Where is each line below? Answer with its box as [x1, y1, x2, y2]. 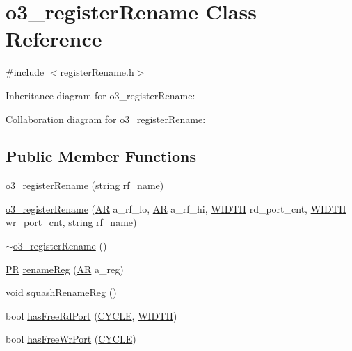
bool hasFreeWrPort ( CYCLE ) [6, 332, 136, 346]
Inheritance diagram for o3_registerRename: [6, 88, 195, 102]
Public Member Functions [6, 145, 196, 167]
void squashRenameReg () [6, 285, 117, 300]
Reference [6, 24, 102, 53]
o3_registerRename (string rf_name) [6, 178, 164, 193]
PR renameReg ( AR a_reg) [6, 261, 124, 276]
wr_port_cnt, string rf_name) [6, 215, 137, 229]
